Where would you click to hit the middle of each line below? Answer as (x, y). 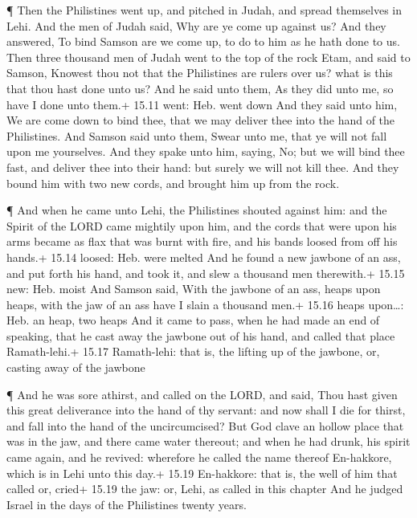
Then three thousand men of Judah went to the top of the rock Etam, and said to (208, 57)
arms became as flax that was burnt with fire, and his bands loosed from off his (202, 241)
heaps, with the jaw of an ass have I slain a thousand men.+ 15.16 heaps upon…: (205, 304)
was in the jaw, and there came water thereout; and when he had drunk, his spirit (208, 441)
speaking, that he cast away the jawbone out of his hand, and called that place (201, 335)
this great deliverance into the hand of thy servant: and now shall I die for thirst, (206, 410)
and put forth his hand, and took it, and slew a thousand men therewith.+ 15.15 (206, 273)
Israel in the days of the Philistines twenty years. (127, 504)
